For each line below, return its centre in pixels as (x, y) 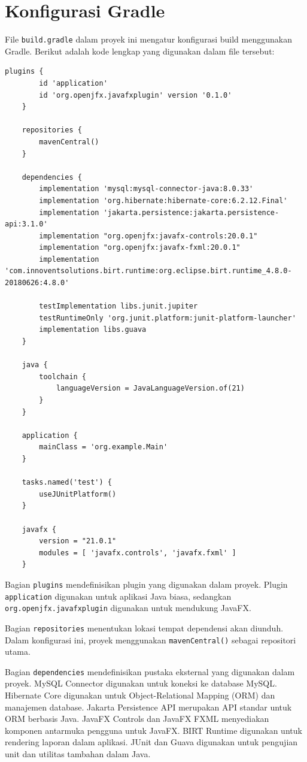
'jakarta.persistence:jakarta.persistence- (191, 212)
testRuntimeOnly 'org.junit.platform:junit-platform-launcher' (168, 318)
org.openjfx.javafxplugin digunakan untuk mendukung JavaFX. (128, 608)
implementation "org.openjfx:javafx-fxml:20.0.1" (140, 248)
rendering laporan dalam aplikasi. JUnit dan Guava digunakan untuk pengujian (151, 742)
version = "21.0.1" (78, 541)
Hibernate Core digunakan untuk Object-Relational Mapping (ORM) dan (140, 695)
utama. (18, 651)
